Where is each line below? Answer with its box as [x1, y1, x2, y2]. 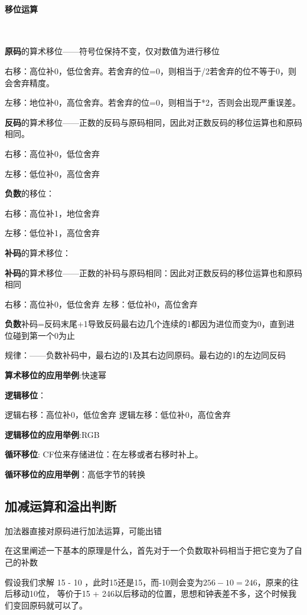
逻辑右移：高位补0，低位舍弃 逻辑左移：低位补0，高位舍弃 [5, 408, 231, 421]
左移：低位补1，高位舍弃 [5, 227, 100, 239]
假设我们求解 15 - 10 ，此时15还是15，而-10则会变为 [5, 575, 203, 588]
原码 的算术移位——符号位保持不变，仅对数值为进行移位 [5, 45, 220, 57]
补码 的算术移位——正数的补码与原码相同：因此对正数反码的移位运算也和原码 [5, 266, 302, 279]
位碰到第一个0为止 [5, 329, 75, 341]
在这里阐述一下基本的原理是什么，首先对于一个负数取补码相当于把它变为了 [5, 544, 294, 557]
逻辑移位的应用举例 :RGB [5, 428, 100, 440]
